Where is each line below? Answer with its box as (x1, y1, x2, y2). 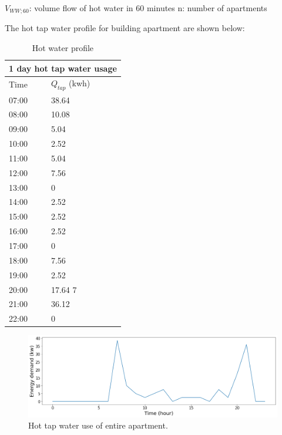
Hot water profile (32, 42, 94, 54)
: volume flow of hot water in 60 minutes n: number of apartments (29, 2, 267, 14)
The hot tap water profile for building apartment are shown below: (5, 22, 245, 34)
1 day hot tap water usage (9, 62, 117, 74)
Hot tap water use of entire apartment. (28, 419, 168, 431)
